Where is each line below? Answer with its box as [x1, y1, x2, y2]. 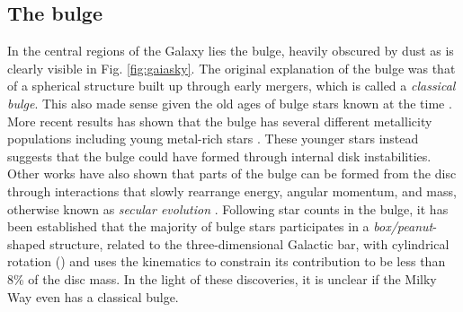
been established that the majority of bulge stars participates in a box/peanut [7, 217, 433, 236]
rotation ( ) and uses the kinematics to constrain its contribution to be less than [7, 252, 446, 271]
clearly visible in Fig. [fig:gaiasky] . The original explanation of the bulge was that [7, 58, 456, 77]
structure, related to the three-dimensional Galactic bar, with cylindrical [49, 234, 450, 253]
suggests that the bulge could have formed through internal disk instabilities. [7, 146, 432, 165]
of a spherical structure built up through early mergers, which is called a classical [7, 76, 456, 95]
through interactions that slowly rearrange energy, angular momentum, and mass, [7, 181, 457, 200]
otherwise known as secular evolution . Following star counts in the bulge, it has [7, 199, 449, 218]
